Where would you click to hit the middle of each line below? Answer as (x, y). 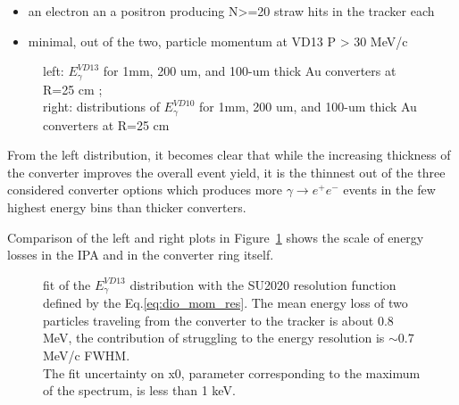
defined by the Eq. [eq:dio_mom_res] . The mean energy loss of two (225, 303)
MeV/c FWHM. (87, 355)
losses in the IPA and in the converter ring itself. (141, 255)
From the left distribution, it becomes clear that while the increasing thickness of (229, 155)
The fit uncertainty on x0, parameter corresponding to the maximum (232, 372)
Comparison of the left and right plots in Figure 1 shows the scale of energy (216, 237)
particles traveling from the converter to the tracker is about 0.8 (218, 320)
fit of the (67, 284)
